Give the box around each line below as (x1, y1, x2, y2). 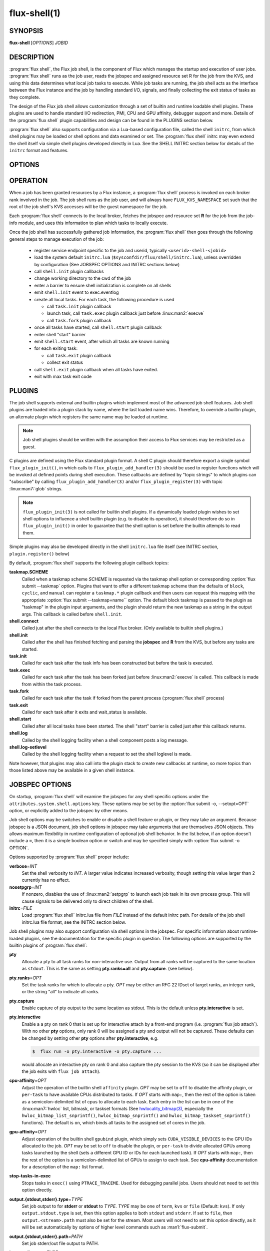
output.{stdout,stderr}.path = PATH (9, 1233, 82, 1239)
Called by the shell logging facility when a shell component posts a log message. (21, 737, 188, 743)
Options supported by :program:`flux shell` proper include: (9, 854, 129, 860)
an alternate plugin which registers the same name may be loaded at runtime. (9, 413, 168, 420)
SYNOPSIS (9, 27, 43, 35)
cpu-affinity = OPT (9, 1077, 47, 1083)
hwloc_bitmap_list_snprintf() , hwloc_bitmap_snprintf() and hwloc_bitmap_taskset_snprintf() (21, 1112, 251, 1118)
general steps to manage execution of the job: (9, 236, 104, 242)
